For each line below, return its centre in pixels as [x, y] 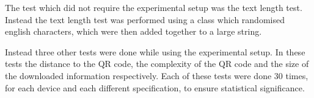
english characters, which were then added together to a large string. [133, 31]
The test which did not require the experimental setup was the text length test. [154, 7]
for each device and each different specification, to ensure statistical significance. [155, 87]
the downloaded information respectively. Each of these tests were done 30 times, [157, 75]
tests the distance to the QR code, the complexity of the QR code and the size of [157, 64]
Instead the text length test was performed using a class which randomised [145, 19]
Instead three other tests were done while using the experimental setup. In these [155, 51]
